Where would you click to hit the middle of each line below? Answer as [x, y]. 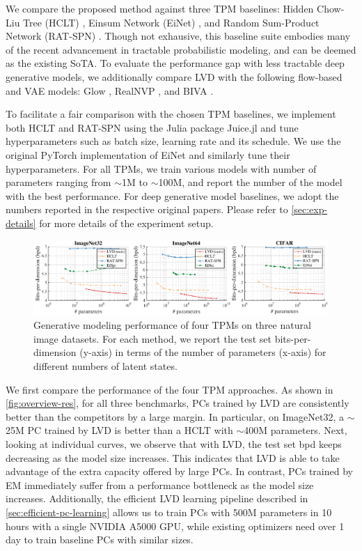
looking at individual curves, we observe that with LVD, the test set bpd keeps [174, 444]
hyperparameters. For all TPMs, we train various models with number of [161, 168]
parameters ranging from [58, 182]
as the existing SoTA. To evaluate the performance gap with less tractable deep [175, 63]
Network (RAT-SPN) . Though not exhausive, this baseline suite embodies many [178, 36]
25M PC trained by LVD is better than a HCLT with [119, 430]
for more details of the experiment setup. [126, 223]
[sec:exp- [309, 209]
